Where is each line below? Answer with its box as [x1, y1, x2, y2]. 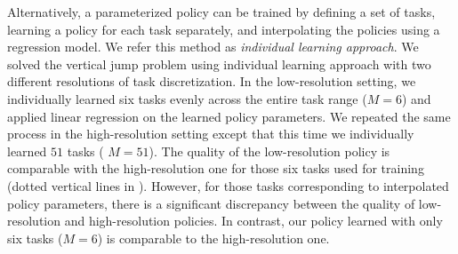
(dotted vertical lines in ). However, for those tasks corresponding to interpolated [7, 176, 449, 194]
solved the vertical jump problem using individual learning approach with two [7, 54, 431, 73]
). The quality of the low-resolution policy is [149, 141, 390, 160]
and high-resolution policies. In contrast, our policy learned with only [64, 211, 443, 230]
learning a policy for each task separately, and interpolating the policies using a [7, 20, 440, 38]
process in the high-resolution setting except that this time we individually [7, 124, 414, 143]
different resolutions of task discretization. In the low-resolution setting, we [7, 72, 416, 91]
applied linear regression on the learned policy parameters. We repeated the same [7, 107, 451, 125]
